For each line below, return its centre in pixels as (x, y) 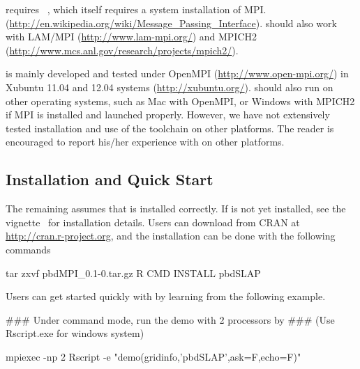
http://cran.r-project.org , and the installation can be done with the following (171, 236)
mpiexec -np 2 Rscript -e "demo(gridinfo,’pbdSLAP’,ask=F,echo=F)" (153, 356)
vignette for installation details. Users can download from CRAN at (153, 222)
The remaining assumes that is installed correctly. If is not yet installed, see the (176, 209)
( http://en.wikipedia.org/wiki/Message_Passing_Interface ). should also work (171, 23)
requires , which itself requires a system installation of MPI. (136, 9)
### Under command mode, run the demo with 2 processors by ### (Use (170, 319)
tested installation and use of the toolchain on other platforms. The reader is (170, 128)
